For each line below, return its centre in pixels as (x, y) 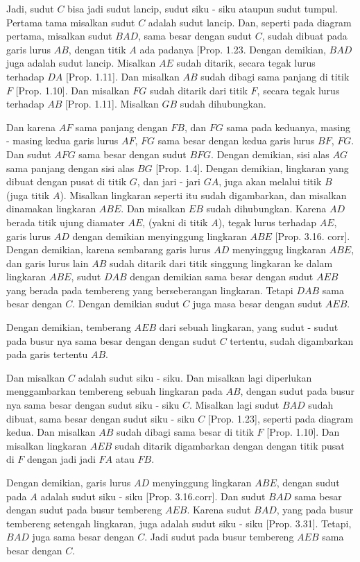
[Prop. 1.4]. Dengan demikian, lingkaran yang (252, 168)
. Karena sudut (219, 510)
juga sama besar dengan (83, 537)
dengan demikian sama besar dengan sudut (222, 276)
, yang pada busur (315, 510)
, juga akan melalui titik (270, 181)
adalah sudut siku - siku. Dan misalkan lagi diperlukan (195, 377)
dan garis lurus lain (48, 263)
